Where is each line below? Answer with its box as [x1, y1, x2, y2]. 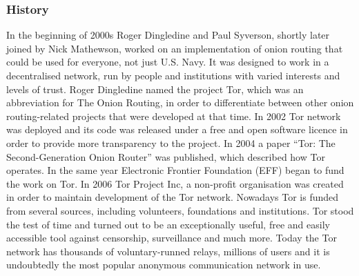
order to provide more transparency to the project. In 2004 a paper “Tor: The [6, 135, 336, 150]
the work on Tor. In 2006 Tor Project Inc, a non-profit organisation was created [6, 176, 344, 190]
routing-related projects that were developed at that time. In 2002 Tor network [6, 108, 341, 123]
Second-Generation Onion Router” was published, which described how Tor [6, 149, 325, 164]
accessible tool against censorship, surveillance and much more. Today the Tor [6, 230, 337, 245]
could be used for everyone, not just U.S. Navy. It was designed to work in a [6, 55, 329, 69]
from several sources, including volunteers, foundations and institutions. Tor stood [6, 203, 354, 217]
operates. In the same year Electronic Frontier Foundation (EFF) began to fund [6, 163, 345, 177]
